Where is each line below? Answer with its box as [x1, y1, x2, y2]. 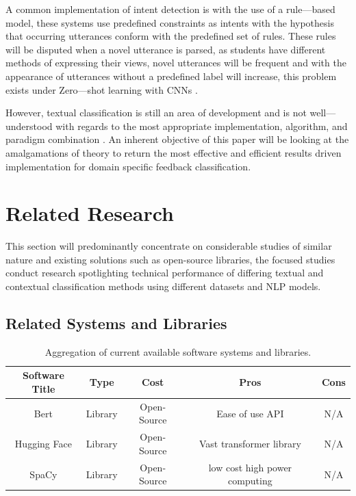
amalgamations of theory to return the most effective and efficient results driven [5, 145, 342, 159]
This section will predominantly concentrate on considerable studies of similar [5, 239, 332, 253]
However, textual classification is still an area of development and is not [5, 105, 307, 120]
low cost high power [208, 460, 292, 474]
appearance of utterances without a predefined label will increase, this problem [5, 68, 337, 83]
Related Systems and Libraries [5, 313, 227, 334]
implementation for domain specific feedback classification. [5, 159, 251, 173]
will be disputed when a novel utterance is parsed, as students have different [5, 42, 326, 56]
